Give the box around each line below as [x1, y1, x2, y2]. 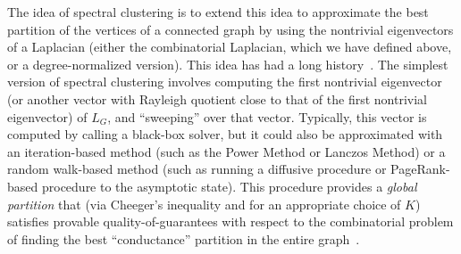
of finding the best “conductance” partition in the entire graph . [7, 229, 360, 248]
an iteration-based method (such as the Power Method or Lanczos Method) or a [7, 142, 446, 160]
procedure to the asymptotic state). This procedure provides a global [41, 176, 417, 195]
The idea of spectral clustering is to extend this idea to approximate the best [7, 3, 429, 20]
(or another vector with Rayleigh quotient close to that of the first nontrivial [7, 89, 427, 108]
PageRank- [390, 160, 450, 178]
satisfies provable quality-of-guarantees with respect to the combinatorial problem [7, 212, 454, 231]
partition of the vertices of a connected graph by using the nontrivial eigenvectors [7, 20, 454, 38]
